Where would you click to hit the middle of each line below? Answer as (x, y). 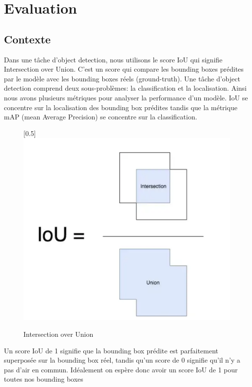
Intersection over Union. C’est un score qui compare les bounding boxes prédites (124, 69)
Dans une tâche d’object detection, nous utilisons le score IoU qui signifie (113, 59)
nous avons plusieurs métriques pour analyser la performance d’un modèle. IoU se (126, 97)
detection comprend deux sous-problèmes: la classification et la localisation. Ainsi (125, 88)
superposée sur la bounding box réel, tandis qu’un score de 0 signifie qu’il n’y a (122, 360)
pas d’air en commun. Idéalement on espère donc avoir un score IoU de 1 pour (121, 369)
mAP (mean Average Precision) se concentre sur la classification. (101, 117)
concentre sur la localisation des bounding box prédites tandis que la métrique (121, 107)
